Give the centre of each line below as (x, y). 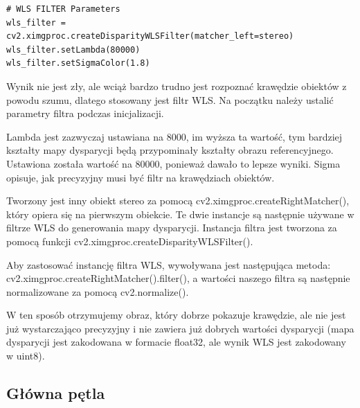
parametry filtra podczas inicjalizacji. (85, 113)
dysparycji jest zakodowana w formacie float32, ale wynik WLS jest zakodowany (176, 342)
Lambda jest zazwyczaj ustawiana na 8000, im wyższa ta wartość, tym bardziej (174, 136)
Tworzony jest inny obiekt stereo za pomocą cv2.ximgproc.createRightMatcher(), (178, 201)
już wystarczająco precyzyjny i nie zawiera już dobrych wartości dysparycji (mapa (180, 328)
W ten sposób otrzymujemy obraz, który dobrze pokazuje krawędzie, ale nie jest (176, 315)
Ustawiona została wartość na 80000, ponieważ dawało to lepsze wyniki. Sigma (173, 163)
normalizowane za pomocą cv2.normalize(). (98, 291)
